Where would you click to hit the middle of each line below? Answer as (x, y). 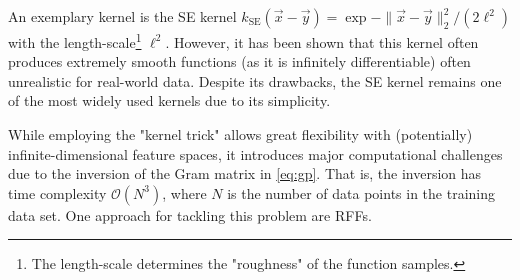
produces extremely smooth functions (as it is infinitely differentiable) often (239, 61)
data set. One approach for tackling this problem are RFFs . (190, 214)
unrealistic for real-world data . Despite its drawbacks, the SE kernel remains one (255, 80)
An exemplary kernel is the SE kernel (122, 16)
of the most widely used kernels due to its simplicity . (169, 100)
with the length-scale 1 (75, 40)
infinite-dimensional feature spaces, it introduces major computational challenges (255, 153)
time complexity (57, 192)
